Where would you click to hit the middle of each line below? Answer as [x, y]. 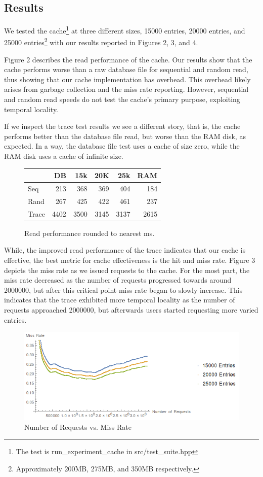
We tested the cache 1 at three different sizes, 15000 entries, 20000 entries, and [125, 30]
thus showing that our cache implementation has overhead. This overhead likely [127, 79]
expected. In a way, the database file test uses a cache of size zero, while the [122, 146]
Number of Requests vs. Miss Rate [78, 427]
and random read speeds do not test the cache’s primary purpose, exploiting [122, 99]
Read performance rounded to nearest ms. [90, 233]
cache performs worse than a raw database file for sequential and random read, [126, 69]
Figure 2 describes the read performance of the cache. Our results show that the [128, 59]
